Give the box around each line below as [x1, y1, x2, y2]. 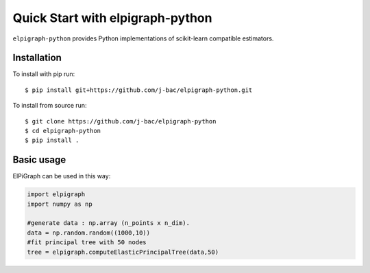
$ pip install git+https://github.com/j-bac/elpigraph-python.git [25, 86, 253, 94]
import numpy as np [27, 200, 92, 208]
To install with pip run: [12, 70, 75, 78]
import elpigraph [27, 191, 86, 198]
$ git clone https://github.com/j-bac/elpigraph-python [25, 117, 217, 125]
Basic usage [12, 154, 66, 166]
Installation [12, 52, 62, 64]
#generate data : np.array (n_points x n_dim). [27, 219, 190, 227]
